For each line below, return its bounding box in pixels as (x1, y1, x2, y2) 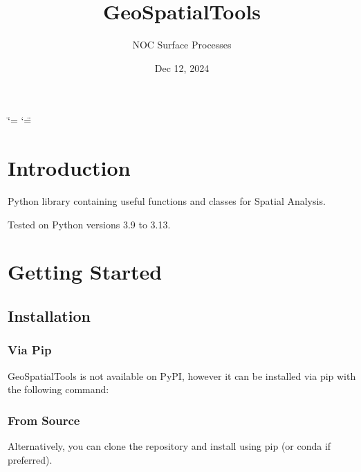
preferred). (8, 452, 53, 466)
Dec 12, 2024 (154, 60, 210, 75)
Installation (8, 305, 91, 326)
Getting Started (8, 257, 163, 286)
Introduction (8, 154, 131, 182)
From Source (8, 411, 80, 428)
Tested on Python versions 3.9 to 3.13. (8, 217, 171, 231)
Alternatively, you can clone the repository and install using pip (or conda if (8, 439, 331, 453)
